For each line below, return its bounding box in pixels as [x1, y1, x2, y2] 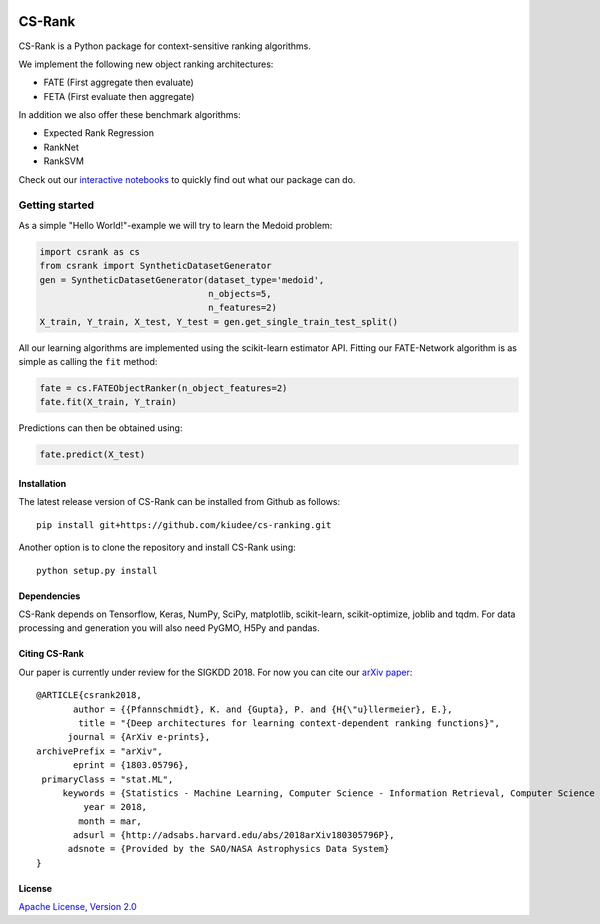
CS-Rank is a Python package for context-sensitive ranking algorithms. [18, 40, 312, 52]
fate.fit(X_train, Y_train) [39, 396, 177, 408]
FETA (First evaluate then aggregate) [43, 90, 195, 102]
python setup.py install [36, 565, 158, 576]
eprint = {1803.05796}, [73, 760, 190, 771]
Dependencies [18, 590, 81, 602]
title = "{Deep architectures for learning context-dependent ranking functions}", [78, 717, 500, 729]
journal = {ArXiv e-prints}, [67, 731, 211, 743]
